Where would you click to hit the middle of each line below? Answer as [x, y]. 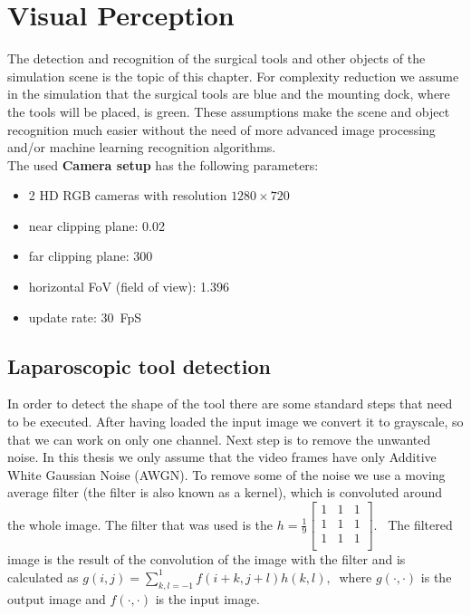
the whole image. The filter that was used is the [140, 524]
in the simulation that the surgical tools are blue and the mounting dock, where [229, 94]
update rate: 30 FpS [85, 317]
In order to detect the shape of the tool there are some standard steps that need [230, 404]
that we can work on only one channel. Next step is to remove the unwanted [219, 439]
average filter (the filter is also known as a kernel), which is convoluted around [225, 492]
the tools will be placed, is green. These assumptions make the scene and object [229, 111]
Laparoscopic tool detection [139, 365]
